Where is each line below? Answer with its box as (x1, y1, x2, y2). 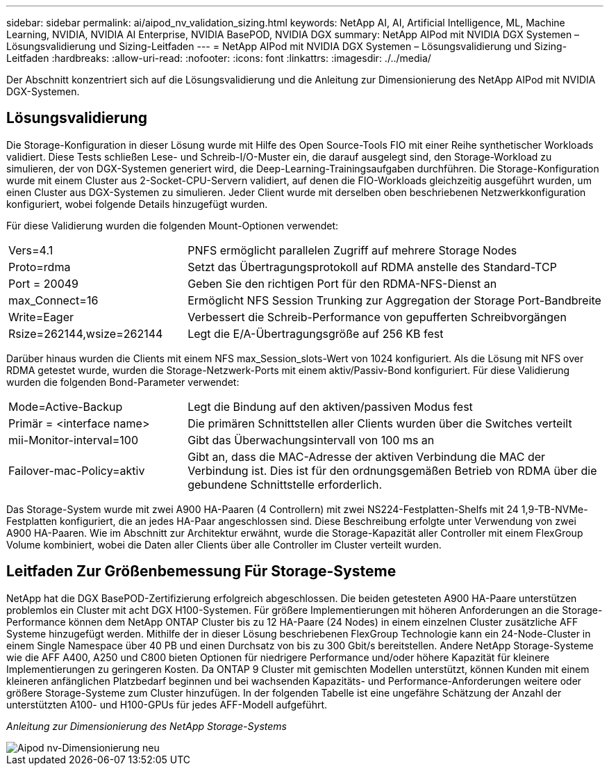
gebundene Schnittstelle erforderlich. (187, 477, 383, 492)
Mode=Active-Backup (8, 399, 123, 414)
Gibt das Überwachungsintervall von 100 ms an (187, 432, 435, 447)
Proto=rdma (8, 259, 71, 274)
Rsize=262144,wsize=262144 (8, 326, 163, 341)
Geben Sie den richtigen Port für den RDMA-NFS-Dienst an (187, 276, 497, 291)
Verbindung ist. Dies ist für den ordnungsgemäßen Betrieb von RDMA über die (187, 463, 597, 478)
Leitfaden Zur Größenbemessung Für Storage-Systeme (6, 562, 397, 581)
